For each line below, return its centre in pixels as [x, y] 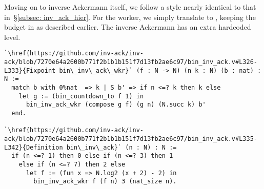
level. [12, 37]
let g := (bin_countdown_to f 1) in [81, 96]
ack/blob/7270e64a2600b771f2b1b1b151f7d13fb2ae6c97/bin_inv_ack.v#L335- [131, 139]
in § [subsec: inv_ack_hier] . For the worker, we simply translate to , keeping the [130, 17]
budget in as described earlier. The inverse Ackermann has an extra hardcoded [128, 27]
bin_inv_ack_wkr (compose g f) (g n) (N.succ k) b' [116, 105]
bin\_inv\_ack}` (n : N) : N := [121, 147]
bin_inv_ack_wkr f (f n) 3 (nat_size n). [105, 182]
